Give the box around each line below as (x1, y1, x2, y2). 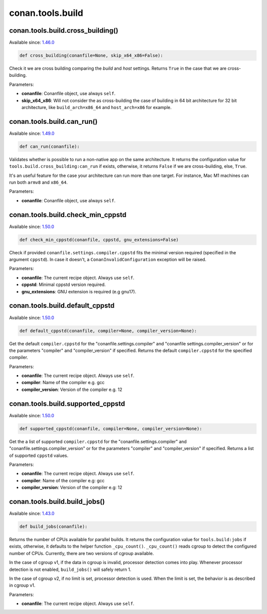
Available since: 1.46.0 (9, 40, 54, 46)
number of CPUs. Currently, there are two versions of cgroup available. (9, 550, 154, 556)
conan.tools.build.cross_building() (9, 26, 119, 35)
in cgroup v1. (9, 582, 36, 588)
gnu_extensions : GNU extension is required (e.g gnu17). (21, 288, 136, 294)
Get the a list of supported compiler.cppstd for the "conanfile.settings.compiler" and (9, 439, 187, 445)
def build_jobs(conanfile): (19, 523, 88, 529)
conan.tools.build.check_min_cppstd (9, 211, 127, 219)
